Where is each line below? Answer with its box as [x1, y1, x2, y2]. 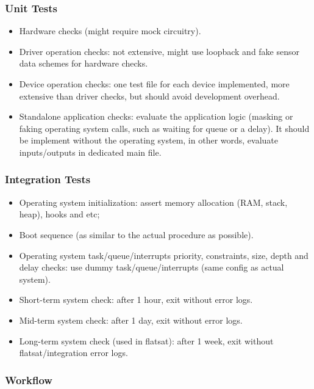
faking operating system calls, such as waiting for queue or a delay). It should [19, 122, 310, 134]
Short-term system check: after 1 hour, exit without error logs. [19, 293, 253, 306]
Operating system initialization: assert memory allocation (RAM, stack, [19, 195, 288, 208]
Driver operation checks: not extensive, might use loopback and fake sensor [19, 45, 300, 57]
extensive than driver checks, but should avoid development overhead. [19, 89, 280, 102]
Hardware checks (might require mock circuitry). [19, 24, 201, 37]
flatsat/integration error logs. [19, 346, 128, 359]
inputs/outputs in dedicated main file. [19, 145, 162, 158]
